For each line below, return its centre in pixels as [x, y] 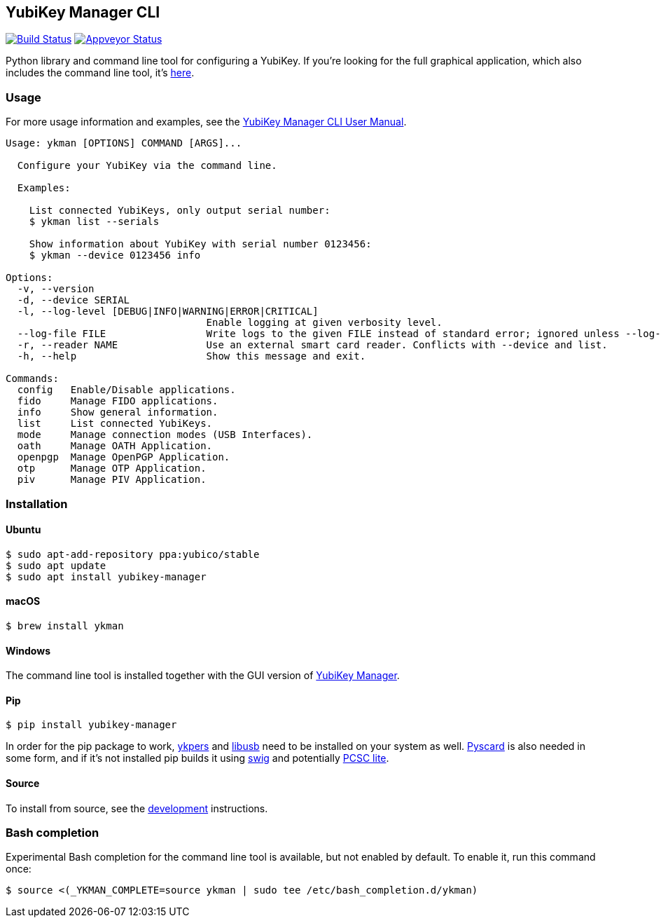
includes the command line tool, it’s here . [100, 73]
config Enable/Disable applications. [126, 390]
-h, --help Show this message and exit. [192, 356]
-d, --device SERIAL [74, 300]
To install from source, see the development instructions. [137, 808]
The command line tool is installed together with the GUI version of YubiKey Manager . [203, 676]
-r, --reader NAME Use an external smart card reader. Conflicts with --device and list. [312, 345]
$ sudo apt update [56, 565]
